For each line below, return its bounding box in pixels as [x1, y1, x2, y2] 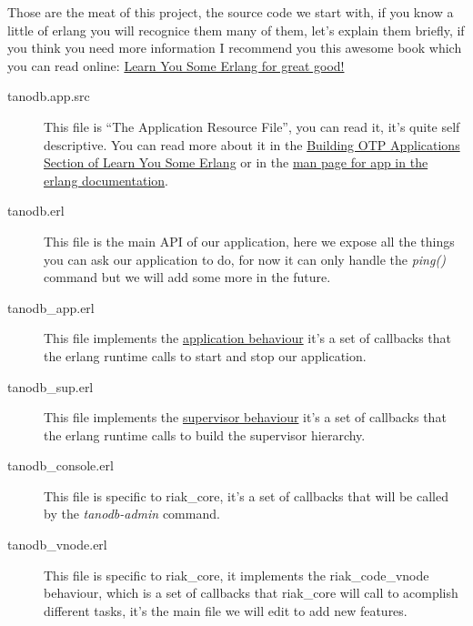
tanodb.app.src [7, 86, 90, 106]
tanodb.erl [7, 201, 65, 220]
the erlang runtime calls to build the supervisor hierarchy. [44, 425, 366, 444]
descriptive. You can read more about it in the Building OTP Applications [44, 135, 460, 154]
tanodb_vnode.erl [7, 535, 107, 554]
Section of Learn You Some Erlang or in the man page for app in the [44, 153, 428, 172]
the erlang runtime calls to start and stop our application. [44, 346, 367, 365]
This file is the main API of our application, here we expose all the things [44, 231, 455, 250]
